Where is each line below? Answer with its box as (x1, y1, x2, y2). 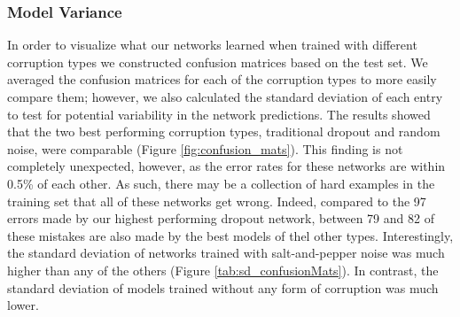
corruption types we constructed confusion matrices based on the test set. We (7, 52, 428, 71)
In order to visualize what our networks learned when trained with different (7, 35, 417, 54)
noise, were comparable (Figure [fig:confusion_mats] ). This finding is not (7, 139, 403, 158)
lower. (7, 296, 39, 314)
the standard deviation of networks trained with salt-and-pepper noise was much (7, 244, 445, 262)
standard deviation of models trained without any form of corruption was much (7, 278, 439, 297)
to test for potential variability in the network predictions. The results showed (7, 104, 431, 123)
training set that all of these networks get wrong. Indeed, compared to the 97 (7, 191, 426, 210)
